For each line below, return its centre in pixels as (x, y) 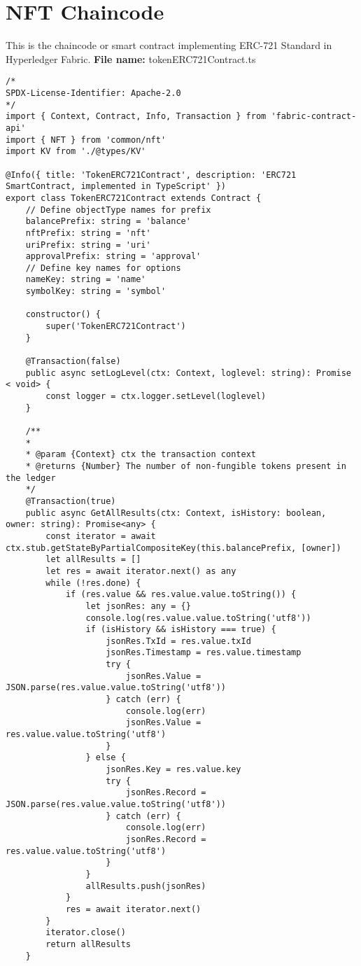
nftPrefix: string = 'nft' (88, 233)
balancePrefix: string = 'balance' (108, 222)
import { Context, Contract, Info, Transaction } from (136, 117)
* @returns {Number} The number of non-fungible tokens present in (186, 466)
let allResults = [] (93, 560)
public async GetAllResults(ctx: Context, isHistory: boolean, (176, 513)
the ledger (31, 478)
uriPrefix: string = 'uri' (88, 245)
